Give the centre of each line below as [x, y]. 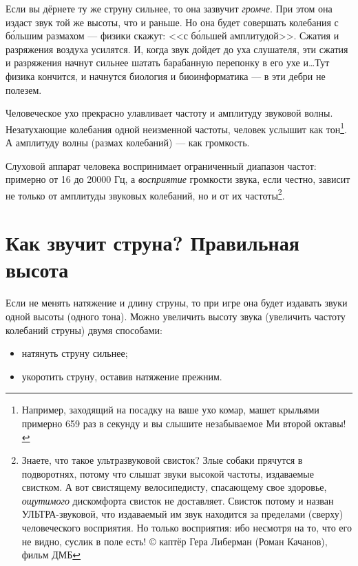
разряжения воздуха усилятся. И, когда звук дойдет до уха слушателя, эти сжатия [177, 49]
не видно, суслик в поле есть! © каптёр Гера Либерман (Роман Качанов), [175, 541]
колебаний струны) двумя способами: [84, 330]
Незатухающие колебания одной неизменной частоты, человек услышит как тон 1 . [176, 128]
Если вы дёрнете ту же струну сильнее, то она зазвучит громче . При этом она [169, 8]
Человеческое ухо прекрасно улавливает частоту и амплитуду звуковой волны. [169, 113]
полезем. [24, 89]
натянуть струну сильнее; [75, 353]
